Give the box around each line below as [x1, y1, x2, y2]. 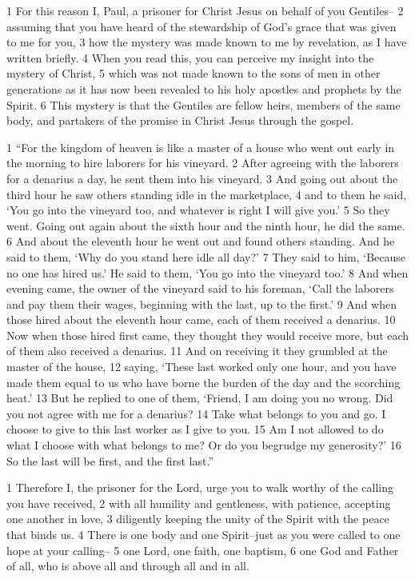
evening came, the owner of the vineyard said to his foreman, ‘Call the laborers [6, 280, 394, 297]
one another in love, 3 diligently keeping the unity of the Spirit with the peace [6, 510, 389, 527]
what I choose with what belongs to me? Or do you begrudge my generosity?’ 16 [6, 437, 401, 453]
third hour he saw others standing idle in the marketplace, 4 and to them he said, [6, 186, 407, 202]
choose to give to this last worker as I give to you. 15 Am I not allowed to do [6, 421, 384, 437]
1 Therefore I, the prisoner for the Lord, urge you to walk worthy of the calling [6, 479, 393, 496]
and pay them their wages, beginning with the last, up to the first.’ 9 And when [6, 295, 397, 312]
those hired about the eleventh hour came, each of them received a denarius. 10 [6, 311, 396, 328]
